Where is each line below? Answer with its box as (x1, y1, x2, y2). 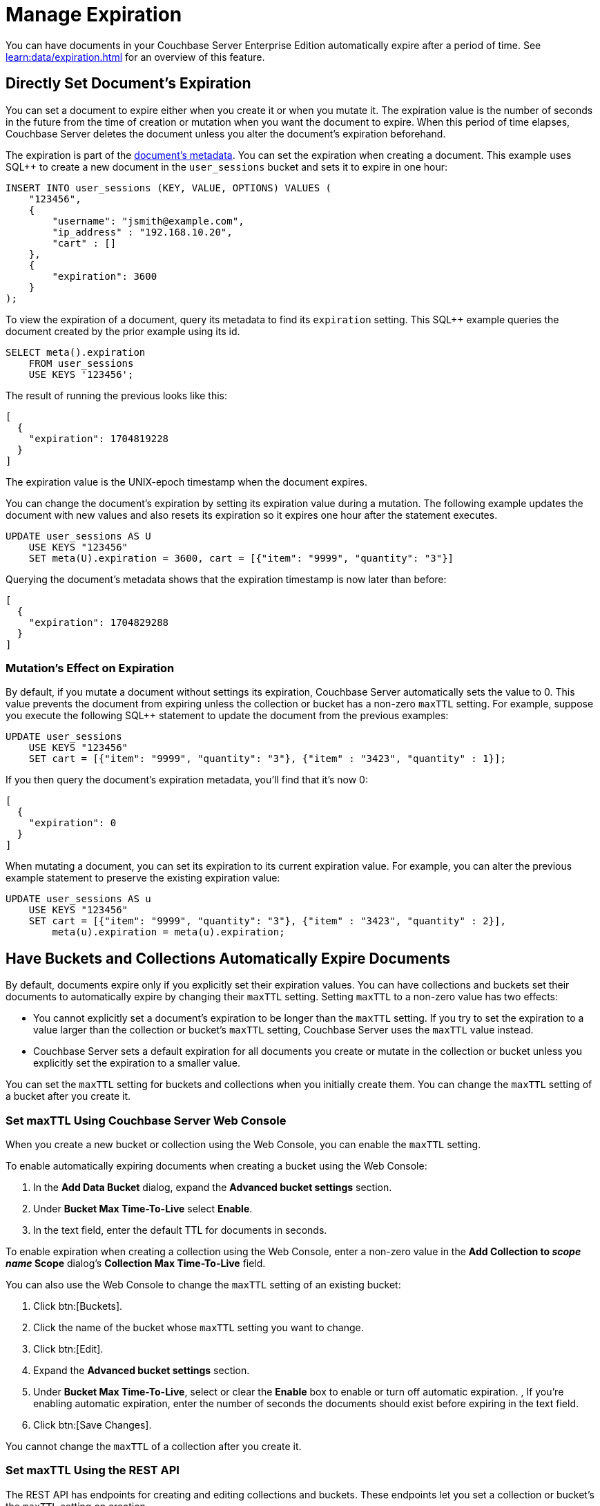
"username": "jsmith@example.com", (52, 215, 244, 227)
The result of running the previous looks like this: (6, 389, 228, 401)
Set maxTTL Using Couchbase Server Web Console (6, 1113, 287, 1127)
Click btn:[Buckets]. (33, 1299, 123, 1312)
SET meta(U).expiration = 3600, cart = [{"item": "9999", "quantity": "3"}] (28, 552, 454, 564)
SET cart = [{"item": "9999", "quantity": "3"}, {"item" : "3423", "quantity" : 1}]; (28, 753, 506, 765)
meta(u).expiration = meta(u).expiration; (52, 926, 285, 938)
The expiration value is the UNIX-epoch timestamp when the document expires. (6, 475, 367, 488)
